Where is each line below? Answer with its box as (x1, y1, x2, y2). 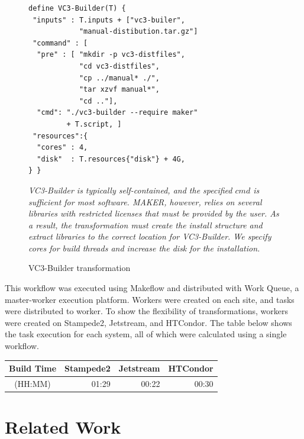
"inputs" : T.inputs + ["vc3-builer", (33, 15, 185, 24)
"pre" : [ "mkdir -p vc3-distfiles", (37, 50, 185, 59)
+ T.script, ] (66, 120, 122, 128)
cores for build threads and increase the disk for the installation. (28, 241, 260, 254)
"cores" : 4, (37, 143, 88, 152)
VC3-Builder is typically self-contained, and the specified (28, 183, 232, 196)
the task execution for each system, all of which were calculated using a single (5, 328, 287, 340)
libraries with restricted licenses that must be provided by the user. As (28, 207, 279, 220)
